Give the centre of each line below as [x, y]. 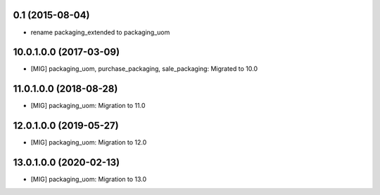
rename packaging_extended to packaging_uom [100, 32]
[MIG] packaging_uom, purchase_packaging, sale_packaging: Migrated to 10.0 [144, 69]
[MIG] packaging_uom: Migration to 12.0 [89, 142]
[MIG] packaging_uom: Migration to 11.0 [88, 106]
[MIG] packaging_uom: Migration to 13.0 [89, 180]
